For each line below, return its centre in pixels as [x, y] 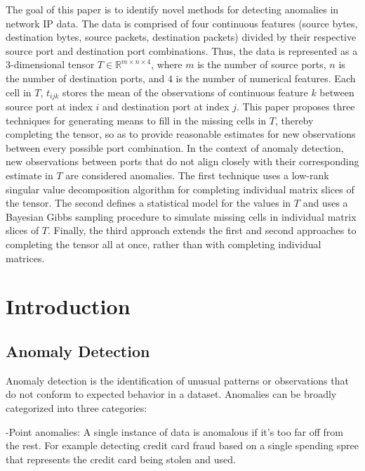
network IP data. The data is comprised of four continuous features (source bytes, [182, 23]
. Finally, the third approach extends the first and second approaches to [202, 230]
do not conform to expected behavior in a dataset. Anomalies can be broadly [171, 394]
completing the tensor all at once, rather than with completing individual [164, 244]
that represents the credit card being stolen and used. [121, 459]
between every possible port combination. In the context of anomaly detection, [175, 147]
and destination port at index [166, 107]
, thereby [294, 120]
